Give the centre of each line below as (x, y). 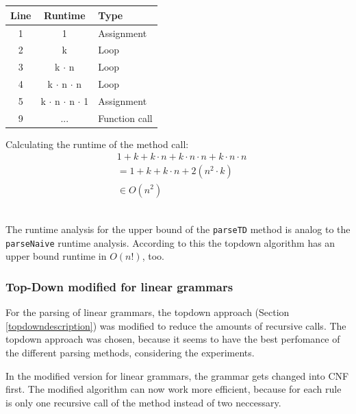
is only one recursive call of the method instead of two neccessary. (143, 402)
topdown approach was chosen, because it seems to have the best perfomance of (173, 339)
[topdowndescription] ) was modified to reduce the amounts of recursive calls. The (176, 325)
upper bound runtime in (56, 256)
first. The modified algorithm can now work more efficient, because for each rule (174, 389)
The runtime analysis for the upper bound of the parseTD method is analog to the (178, 229)
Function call (125, 118)
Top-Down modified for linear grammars (119, 286)
